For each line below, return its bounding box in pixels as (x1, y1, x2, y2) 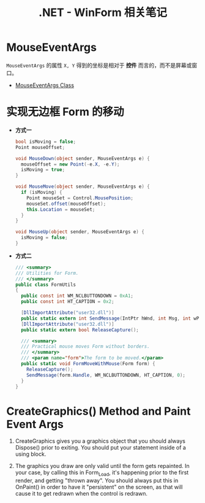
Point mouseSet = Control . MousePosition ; (26, 194, 133, 201)
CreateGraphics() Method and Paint (6, 404, 191, 418)
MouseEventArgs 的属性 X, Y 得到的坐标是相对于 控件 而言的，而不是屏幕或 (6, 61, 192, 69)
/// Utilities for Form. (15, 270, 79, 276)
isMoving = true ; (21, 167, 65, 173)
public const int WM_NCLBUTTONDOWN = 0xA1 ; (21, 293, 133, 299)
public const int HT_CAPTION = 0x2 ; (21, 299, 114, 305)
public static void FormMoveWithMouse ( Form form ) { (21, 361, 156, 367)
